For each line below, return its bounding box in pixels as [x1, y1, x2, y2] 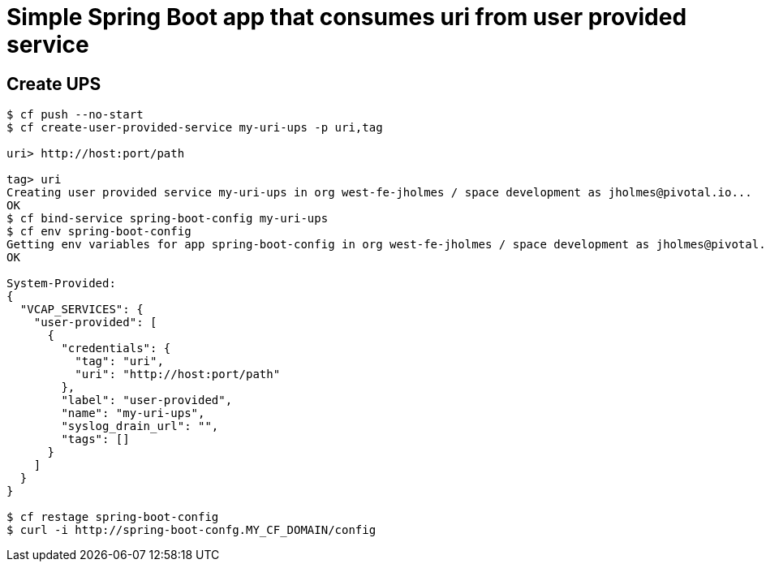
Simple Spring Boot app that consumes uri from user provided [6, 3, 687, 31]
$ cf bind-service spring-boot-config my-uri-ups [6, 212, 329, 226]
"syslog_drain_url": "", [61, 420, 219, 433]
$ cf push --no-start [6, 108, 144, 122]
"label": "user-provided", [61, 394, 233, 407]
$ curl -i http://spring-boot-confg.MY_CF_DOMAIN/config [6, 523, 377, 537]
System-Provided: [6, 277, 116, 290]
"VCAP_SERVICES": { [19, 303, 144, 316]
